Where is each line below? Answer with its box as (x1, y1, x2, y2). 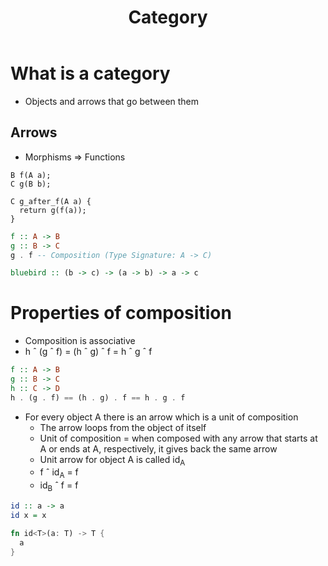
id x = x (10, 510, 47, 520)
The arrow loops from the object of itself (39, 421, 207, 433)
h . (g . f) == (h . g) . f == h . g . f (10, 392, 186, 403)
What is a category (10, 62, 171, 85)
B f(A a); (10, 170, 52, 180)
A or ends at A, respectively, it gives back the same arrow (39, 442, 278, 455)
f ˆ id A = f (39, 466, 79, 481)
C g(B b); (10, 179, 52, 189)
